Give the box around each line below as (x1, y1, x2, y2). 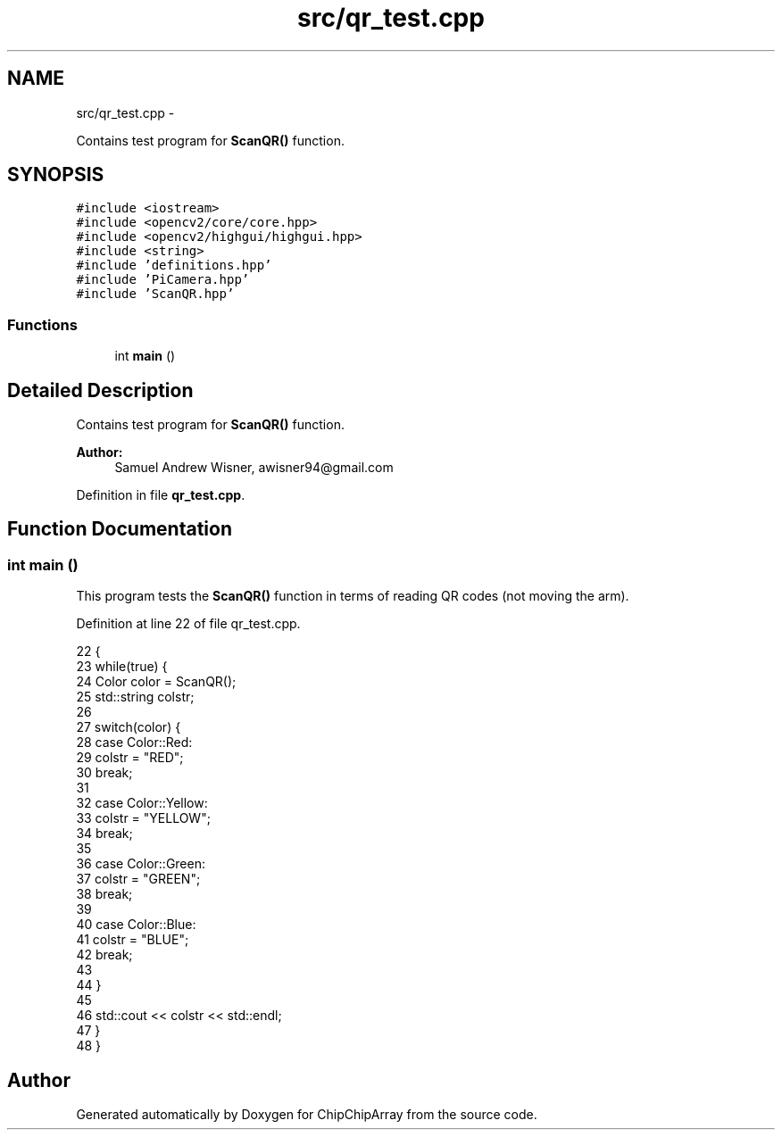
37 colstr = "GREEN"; (76, 871, 201, 887)
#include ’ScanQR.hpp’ (76, 286, 235, 302)
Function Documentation (7, 518, 232, 541)
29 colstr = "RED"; (76, 750, 184, 766)
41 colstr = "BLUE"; (76, 932, 189, 948)
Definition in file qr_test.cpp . (76, 487, 245, 503)
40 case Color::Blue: (76, 917, 196, 933)
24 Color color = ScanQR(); (76, 674, 237, 690)
